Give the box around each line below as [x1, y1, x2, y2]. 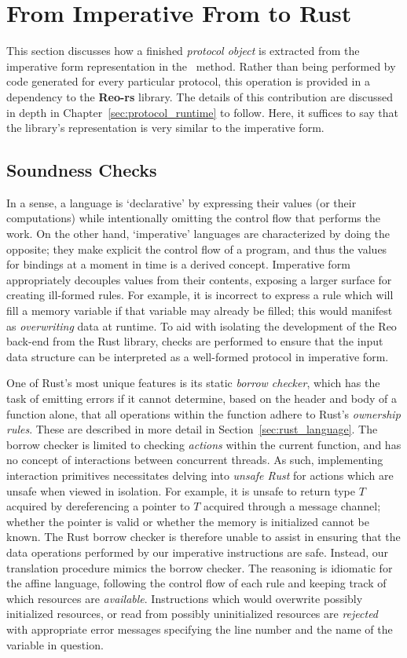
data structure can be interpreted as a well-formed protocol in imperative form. [6, 348, 389, 364]
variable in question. [6, 636, 104, 653]
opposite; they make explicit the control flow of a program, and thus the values [6, 240, 387, 257]
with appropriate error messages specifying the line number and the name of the [6, 620, 393, 637]
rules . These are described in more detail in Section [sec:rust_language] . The [6, 421, 378, 437]
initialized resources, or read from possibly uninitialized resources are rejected [6, 605, 379, 622]
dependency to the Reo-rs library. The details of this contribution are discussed [6, 88, 394, 104]
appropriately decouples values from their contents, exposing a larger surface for [6, 271, 392, 287]
